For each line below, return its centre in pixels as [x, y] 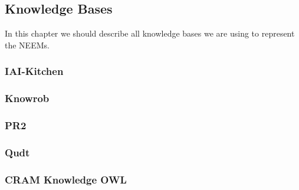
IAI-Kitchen [34, 71]
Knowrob [27, 98]
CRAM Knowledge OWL [66, 179]
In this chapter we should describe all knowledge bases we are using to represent [150, 33]
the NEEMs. [27, 45]
